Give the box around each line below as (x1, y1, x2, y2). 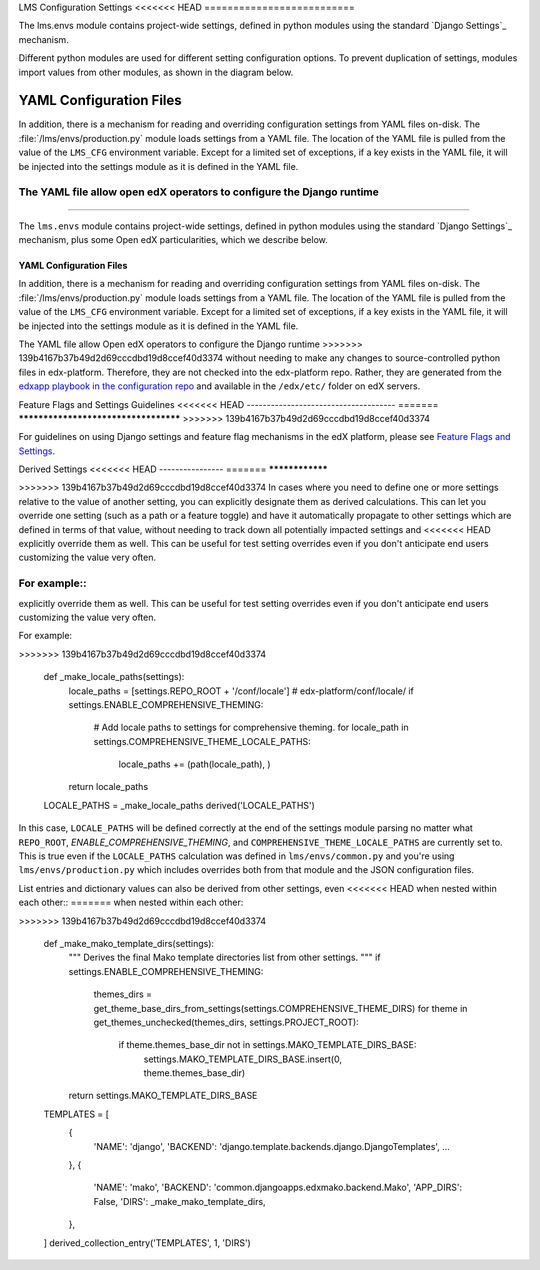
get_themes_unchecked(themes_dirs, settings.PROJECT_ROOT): (93, 1016, 359, 1028)
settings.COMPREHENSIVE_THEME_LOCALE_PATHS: (93, 735, 312, 747)
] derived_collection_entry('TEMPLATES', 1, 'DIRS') (43, 1236, 252, 1249)
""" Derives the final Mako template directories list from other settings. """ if (68, 951, 381, 964)
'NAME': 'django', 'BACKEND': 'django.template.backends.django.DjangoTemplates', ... (93, 1140, 450, 1152)
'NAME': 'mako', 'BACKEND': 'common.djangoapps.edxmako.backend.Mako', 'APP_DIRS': (93, 1181, 463, 1194)
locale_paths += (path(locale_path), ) (118, 758, 271, 770)
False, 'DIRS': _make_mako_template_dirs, (93, 1195, 266, 1207)
